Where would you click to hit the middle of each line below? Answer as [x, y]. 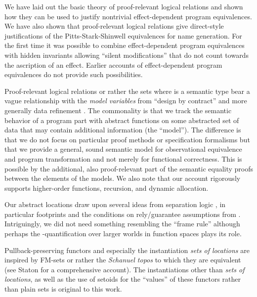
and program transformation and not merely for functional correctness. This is [123, 158]
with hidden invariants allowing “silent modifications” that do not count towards [127, 55]
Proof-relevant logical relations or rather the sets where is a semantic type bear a [127, 91]
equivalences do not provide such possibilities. [74, 74]
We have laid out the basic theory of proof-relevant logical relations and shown [124, 6]
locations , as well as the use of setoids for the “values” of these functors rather [123, 279]
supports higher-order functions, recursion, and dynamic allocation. [107, 188]
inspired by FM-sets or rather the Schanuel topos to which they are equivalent [123, 260]
